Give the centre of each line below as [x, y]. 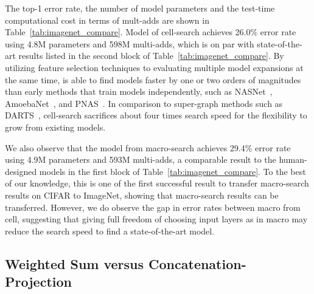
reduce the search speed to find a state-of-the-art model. [110, 231]
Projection [38, 282]
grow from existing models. [55, 127]
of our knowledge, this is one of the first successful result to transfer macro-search [157, 183]
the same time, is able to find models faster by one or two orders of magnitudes [153, 79]
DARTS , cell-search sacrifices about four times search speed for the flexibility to [156, 115]
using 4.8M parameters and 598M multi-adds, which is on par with [130, 43]
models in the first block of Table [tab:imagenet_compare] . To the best [173, 171]
